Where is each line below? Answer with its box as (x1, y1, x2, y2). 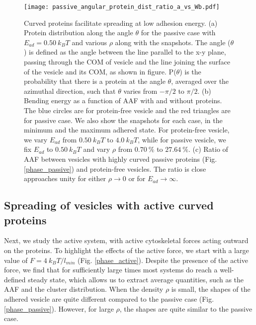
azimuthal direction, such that (24, 85, 116, 96)
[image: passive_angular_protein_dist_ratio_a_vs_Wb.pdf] (24, 3, 220, 10)
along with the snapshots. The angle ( (115, 37, 231, 47)
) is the (179, 66, 201, 76)
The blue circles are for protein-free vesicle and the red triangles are (24, 105, 231, 115)
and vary (83, 144, 110, 154)
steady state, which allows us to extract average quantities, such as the (28, 274, 244, 284)
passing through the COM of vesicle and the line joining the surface (24, 57, 230, 67)
